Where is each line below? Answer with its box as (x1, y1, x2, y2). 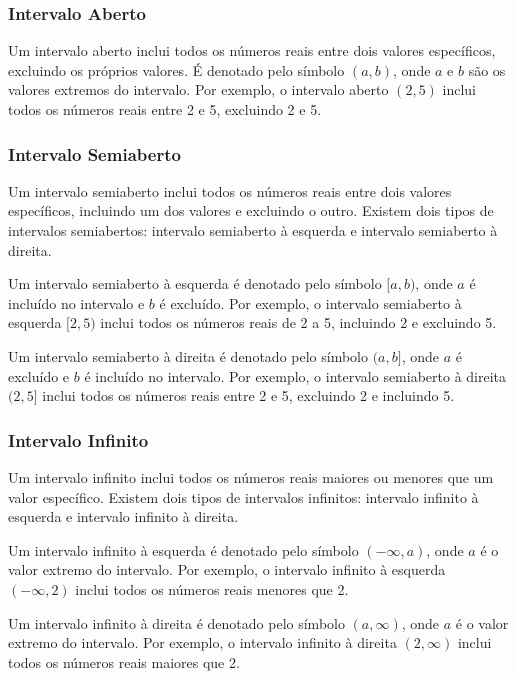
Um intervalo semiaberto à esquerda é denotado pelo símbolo (8, 273, 382, 294)
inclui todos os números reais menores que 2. (75, 578, 349, 599)
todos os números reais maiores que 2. (8, 651, 240, 672)
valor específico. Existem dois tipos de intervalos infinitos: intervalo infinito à (8, 486, 479, 507)
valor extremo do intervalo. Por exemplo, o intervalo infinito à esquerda (8, 559, 446, 580)
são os (468, 59, 506, 80)
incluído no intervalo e (8, 292, 145, 313)
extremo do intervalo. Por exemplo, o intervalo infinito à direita (8, 632, 397, 653)
